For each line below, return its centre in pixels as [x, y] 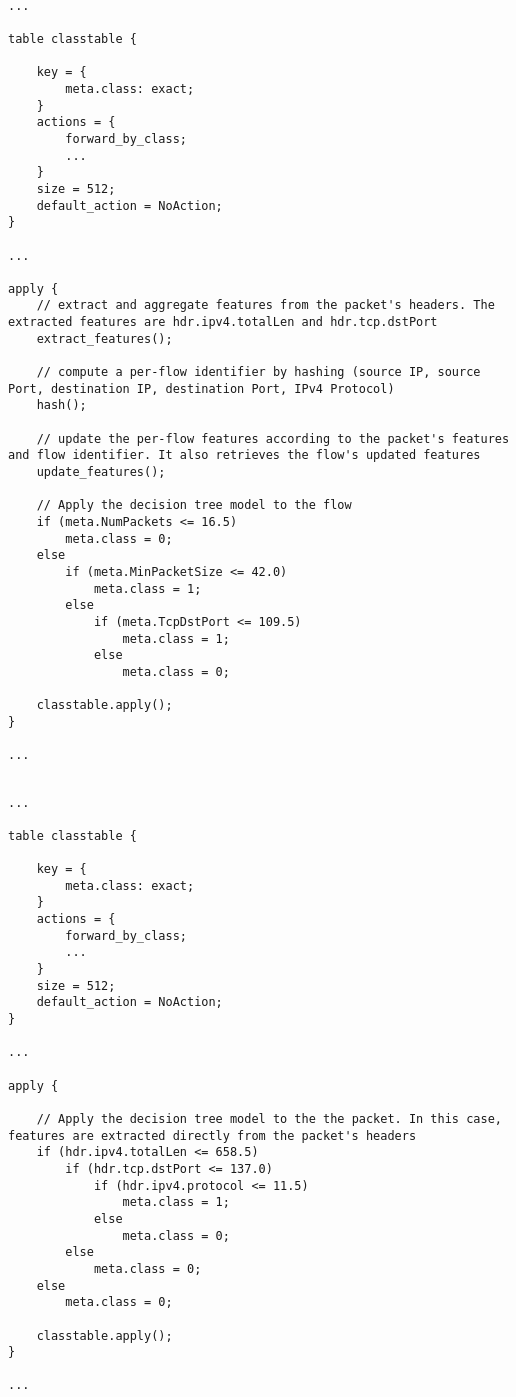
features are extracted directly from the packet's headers [212, 1135]
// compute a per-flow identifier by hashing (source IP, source [258, 372]
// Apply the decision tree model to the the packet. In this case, [269, 1118]
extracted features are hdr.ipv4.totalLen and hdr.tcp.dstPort [223, 322]
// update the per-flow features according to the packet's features [273, 438]
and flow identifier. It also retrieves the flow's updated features [244, 455]
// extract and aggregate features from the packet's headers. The [265, 305]
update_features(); [101, 472]
